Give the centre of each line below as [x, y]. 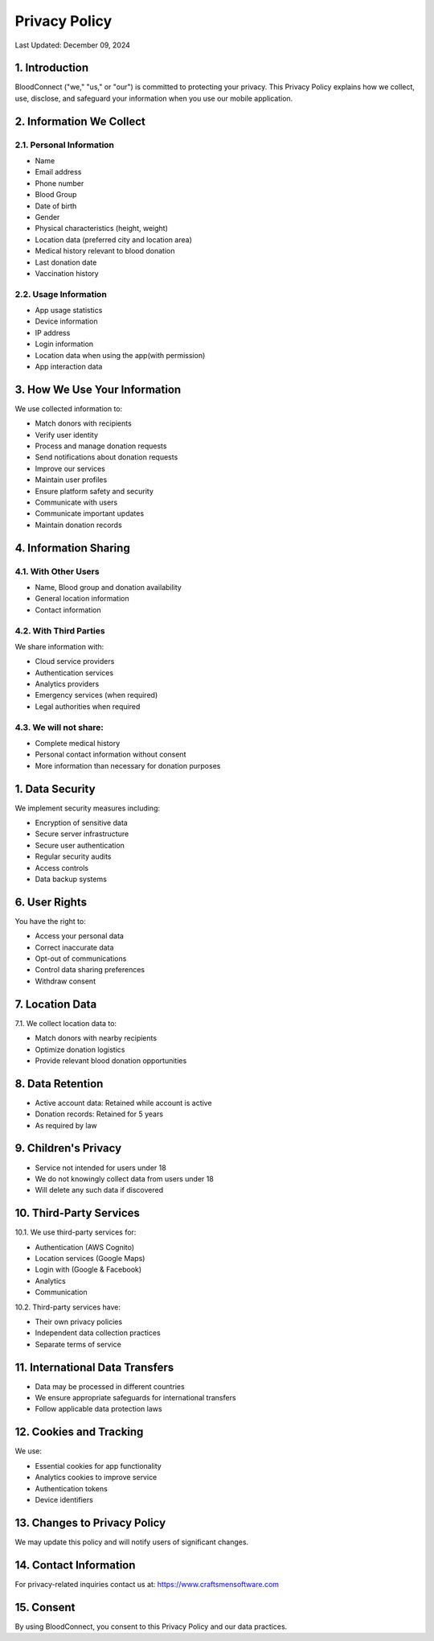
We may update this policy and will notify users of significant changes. [132, 1542]
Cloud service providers [75, 662]
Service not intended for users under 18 [100, 1168]
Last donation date [66, 262]
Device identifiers [64, 1499]
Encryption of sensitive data [81, 823]
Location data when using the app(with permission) [120, 355]
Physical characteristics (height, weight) [102, 229]
